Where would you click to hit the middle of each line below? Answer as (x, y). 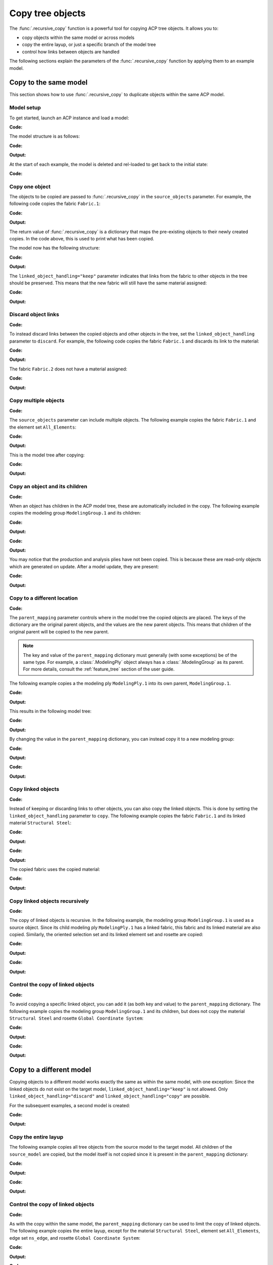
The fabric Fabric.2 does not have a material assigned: (68, 369)
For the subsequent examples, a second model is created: (70, 1105)
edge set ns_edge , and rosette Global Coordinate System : (75, 1238)
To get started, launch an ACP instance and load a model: (69, 118)
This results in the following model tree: (51, 711)
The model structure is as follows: (45, 136)
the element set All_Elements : (43, 427)
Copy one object (30, 186)
